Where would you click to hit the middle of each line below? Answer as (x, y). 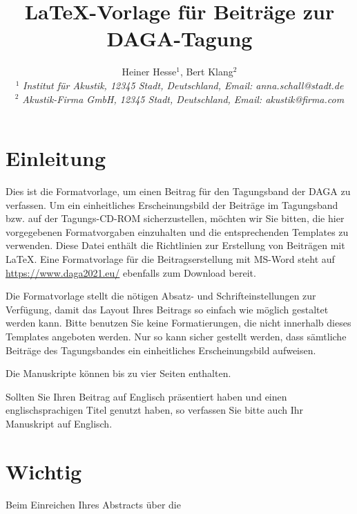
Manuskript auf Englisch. (59, 423)
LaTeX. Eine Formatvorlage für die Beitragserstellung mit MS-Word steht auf (170, 259)
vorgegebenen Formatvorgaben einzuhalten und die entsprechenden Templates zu (177, 231)
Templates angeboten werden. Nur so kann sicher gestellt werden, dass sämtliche (176, 336)
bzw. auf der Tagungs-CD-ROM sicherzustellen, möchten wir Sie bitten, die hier (175, 218)
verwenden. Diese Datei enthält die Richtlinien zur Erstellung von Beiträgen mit (175, 245)
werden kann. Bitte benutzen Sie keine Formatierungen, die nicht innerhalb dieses (178, 323)
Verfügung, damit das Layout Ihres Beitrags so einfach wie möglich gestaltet (167, 309)
